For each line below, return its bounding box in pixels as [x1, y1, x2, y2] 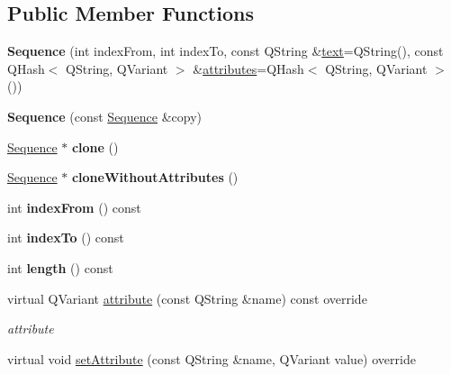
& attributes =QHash [193, 59, 304, 78]
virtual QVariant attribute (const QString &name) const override [7, 288, 367, 307]
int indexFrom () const [7, 197, 141, 216]
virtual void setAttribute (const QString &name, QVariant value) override [7, 349, 416, 368]
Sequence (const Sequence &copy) [7, 106, 202, 125]
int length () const [7, 258, 113, 277]
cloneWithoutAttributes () [71, 168, 239, 187]
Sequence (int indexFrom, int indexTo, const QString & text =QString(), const [7, 41, 444, 60]
